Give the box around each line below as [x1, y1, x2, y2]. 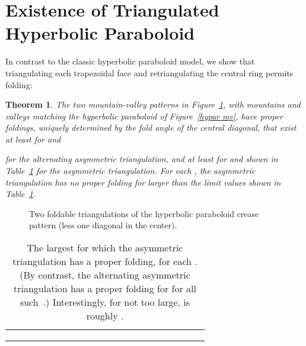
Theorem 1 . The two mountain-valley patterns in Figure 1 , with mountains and [5, 98, 301, 111]
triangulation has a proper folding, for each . [12, 254, 197, 269]
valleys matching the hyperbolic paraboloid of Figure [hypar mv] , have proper [5, 109, 283, 122]
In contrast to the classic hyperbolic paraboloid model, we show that [5, 55, 255, 67]
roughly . [86, 309, 124, 323]
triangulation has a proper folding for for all [14, 282, 196, 296]
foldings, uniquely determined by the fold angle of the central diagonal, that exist [5, 121, 297, 134]
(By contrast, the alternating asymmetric [20, 268, 190, 282]
